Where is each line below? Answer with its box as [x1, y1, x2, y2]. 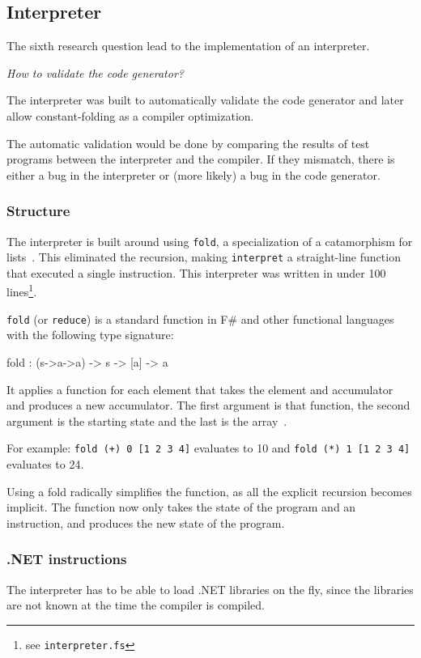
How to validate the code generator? [6, 64, 184, 81]
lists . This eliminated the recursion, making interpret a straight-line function [6, 248, 401, 265]
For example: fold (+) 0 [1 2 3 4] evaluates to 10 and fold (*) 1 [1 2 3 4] [6, 439, 410, 456]
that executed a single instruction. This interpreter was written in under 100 [6, 264, 386, 281]
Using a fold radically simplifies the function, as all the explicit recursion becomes [6, 482, 412, 499]
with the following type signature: [6, 326, 174, 343]
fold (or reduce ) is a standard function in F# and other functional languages [6, 310, 394, 327]
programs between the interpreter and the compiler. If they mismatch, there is [6, 151, 395, 168]
